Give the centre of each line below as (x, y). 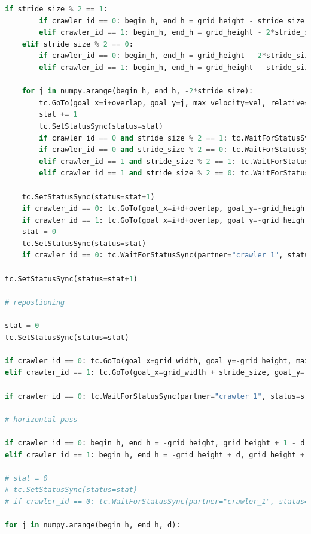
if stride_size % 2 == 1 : (56, 9)
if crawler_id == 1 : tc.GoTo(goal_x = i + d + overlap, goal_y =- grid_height (165, 220)
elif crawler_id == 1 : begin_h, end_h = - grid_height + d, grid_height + (155, 455)
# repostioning (35, 302)
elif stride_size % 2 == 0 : (77, 44)
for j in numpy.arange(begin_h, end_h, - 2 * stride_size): (138, 91)
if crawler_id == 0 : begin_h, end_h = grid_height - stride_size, (174, 21)
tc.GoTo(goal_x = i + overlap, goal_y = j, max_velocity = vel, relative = (174, 103)
